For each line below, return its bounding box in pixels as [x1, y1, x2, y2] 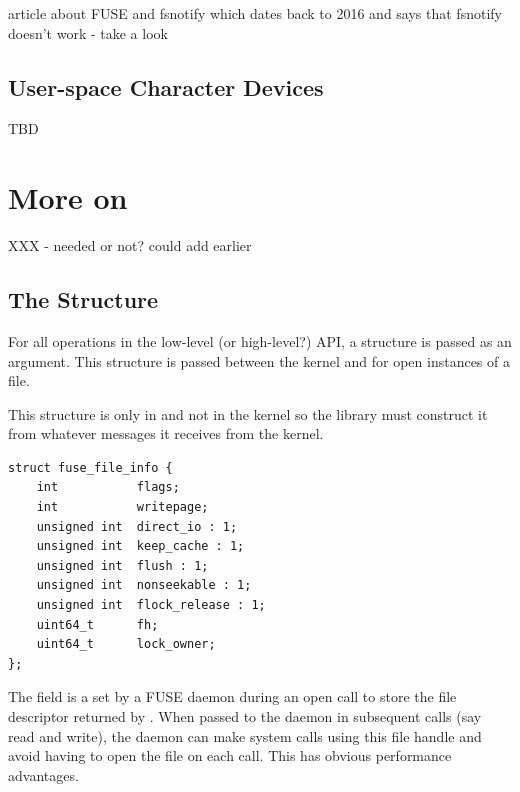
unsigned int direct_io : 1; [36, 519, 238, 534]
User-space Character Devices [8, 71, 324, 102]
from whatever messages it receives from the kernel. [8, 423, 324, 444]
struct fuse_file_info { [8, 460, 173, 475]
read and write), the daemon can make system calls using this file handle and [8, 725, 482, 746]
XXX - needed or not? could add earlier [8, 235, 252, 256]
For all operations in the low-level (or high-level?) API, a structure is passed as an [8, 330, 512, 351]
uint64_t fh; [36, 617, 159, 632]
